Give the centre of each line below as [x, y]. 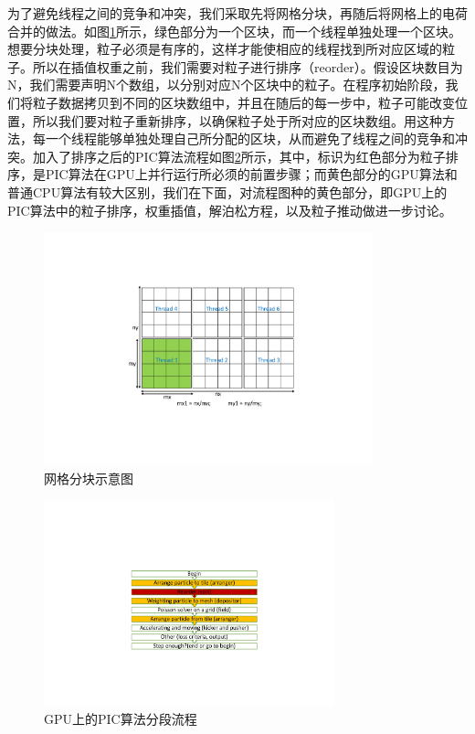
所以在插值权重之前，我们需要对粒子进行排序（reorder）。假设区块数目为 [248, 66]
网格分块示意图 [89, 478]
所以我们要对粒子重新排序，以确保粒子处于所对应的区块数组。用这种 [237, 120]
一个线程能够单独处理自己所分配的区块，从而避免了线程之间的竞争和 [250, 138]
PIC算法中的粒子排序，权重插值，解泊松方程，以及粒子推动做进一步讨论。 [230, 210]
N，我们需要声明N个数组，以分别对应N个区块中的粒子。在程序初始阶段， [227, 85]
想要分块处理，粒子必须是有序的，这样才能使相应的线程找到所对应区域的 [225, 49]
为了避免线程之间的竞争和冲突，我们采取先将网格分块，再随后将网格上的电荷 [237, 13]
